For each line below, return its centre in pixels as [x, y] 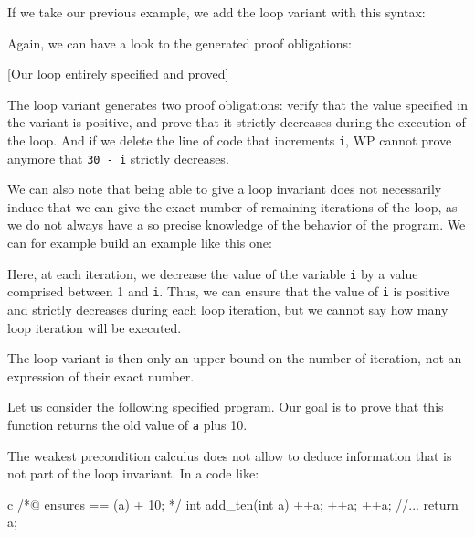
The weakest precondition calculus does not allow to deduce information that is [230, 455]
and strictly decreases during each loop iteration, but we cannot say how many [228, 309]
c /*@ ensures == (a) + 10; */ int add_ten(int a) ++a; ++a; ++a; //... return [233, 504]
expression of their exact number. [101, 376]
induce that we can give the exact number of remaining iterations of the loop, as [232, 206]
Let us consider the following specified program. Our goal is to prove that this [226, 407]
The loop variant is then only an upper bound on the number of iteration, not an [235, 358]
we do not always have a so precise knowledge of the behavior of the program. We [237, 225]
